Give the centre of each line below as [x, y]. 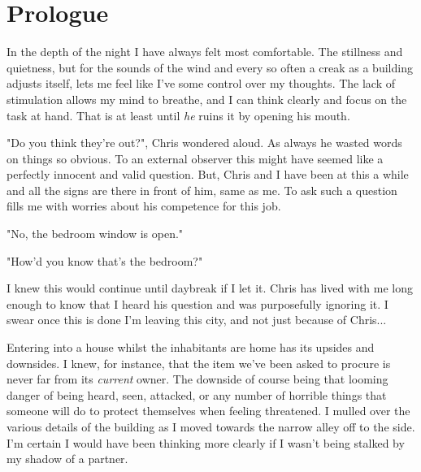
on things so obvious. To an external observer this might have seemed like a [195, 158]
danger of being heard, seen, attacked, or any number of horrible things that [197, 394]
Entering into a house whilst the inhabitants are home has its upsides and [191, 347]
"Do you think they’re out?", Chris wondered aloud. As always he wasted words [204, 143]
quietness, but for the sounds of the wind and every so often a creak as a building [210, 67]
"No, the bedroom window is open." [95, 234]
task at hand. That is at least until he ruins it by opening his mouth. [178, 115]
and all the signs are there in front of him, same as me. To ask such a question [202, 190]
